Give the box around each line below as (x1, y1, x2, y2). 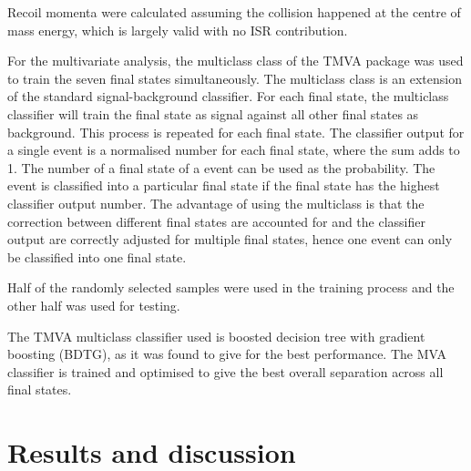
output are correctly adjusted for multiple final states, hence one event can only (7, 230, 453, 249)
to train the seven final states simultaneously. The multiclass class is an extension (7, 68, 462, 87)
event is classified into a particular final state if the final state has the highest (7, 176, 440, 195)
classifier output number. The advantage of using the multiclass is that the (7, 193, 425, 212)
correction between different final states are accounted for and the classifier (7, 211, 426, 230)
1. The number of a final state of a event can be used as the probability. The (7, 158, 435, 177)
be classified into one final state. (7, 247, 187, 266)
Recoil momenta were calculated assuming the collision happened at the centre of (7, 3, 461, 21)
